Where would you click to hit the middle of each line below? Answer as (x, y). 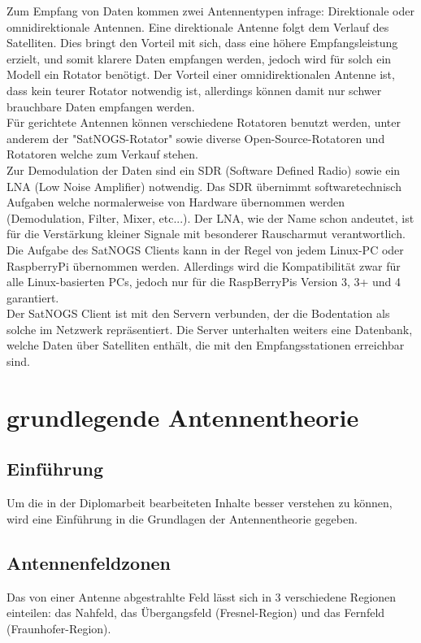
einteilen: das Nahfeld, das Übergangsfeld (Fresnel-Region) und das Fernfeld (196, 613)
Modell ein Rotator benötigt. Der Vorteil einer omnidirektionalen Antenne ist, (201, 74)
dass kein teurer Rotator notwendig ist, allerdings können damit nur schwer (194, 90)
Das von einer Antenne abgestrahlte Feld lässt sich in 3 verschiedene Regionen (202, 596)
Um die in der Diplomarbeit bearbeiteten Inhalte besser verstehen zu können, (200, 503)
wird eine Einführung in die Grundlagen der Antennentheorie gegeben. (182, 518)
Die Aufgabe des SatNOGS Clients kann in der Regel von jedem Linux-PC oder (205, 249)
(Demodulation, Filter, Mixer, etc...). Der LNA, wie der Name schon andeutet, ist (210, 217)
